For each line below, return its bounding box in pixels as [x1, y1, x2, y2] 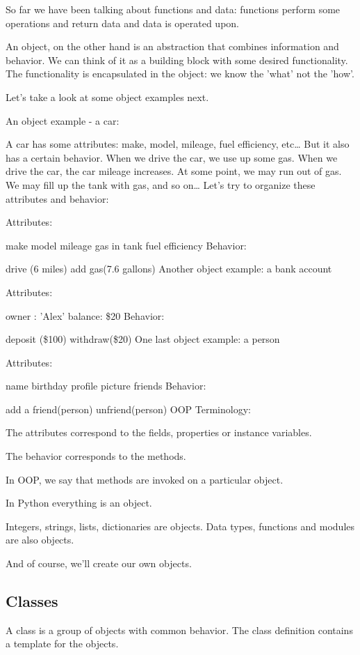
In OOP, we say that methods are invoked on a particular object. [6, 472, 284, 486]
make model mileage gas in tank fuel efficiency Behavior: [6, 238, 247, 252]
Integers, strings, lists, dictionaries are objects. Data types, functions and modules [6, 518, 355, 533]
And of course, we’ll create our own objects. [6, 556, 192, 571]
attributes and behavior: [6, 191, 109, 206]
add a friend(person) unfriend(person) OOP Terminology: [6, 401, 251, 416]
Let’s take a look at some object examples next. [6, 89, 209, 104]
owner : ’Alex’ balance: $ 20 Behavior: [6, 308, 165, 323]
